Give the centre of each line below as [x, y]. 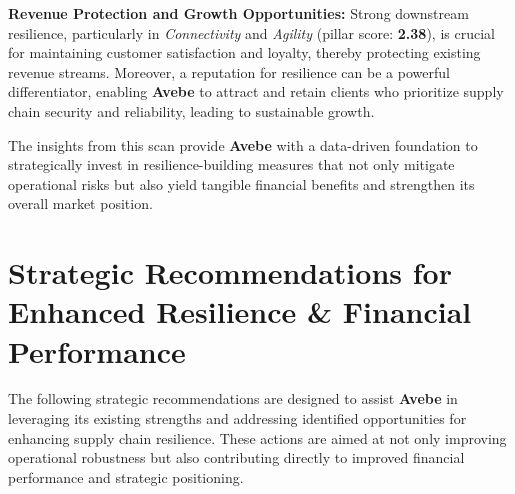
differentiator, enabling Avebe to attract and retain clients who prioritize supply [256, 91]
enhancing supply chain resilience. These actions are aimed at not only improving [257, 437]
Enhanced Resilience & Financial [240, 311]
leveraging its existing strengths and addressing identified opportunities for [237, 418]
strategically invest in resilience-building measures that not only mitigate [231, 164]
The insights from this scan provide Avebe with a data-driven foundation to [243, 144]
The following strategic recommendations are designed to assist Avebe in [233, 398]
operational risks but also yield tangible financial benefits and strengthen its [241, 183]
